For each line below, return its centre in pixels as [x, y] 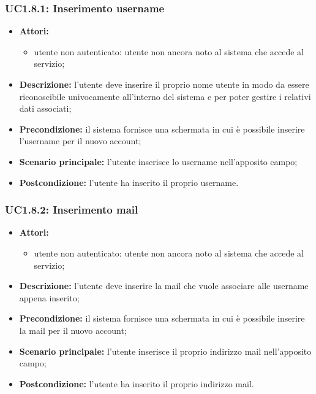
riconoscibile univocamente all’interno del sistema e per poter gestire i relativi [165, 96]
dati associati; [45, 108]
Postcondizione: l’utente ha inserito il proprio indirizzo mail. [137, 383]
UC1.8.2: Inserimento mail [72, 210]
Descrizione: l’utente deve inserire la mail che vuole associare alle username [164, 286]
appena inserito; [49, 297]
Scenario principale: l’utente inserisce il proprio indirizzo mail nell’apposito [165, 351]
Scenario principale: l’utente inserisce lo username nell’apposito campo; [158, 161]
